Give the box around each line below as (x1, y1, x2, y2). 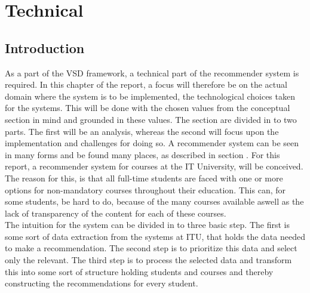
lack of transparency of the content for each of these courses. (5, 206, 226, 219)
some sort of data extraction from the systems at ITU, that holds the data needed (5, 230, 305, 242)
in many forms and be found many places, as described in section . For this (5, 148, 280, 161)
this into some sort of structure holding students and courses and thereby (5, 265, 274, 277)
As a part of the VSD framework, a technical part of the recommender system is (5, 66, 299, 79)
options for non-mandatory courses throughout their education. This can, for (5, 183, 286, 196)
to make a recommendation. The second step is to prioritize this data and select (5, 242, 297, 254)
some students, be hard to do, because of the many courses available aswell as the (5, 195, 304, 208)
